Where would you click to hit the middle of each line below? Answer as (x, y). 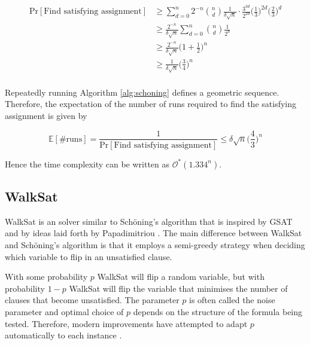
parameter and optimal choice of (64, 311)
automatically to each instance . (63, 335)
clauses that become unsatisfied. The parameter (92, 300)
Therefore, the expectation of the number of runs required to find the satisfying (151, 104)
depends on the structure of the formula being (218, 311)
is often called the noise (232, 300)
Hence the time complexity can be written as (87, 164)
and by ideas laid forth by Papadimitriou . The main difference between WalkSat (154, 233)
